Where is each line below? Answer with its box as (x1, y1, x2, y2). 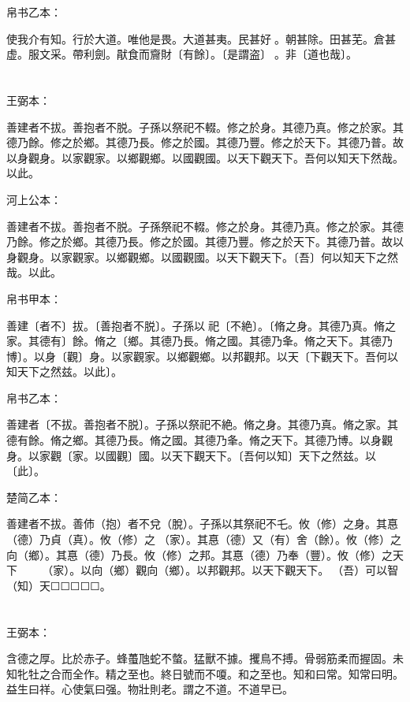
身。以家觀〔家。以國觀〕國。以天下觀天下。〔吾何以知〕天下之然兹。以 (6, 447, 376, 463)
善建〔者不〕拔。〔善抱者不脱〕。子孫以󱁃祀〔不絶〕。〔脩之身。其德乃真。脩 (6, 317, 385, 333)
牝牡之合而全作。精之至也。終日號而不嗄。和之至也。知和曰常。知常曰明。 (17, 665, 404, 682)
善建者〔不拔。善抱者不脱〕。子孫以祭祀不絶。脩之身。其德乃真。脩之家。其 (6, 416, 398, 433)
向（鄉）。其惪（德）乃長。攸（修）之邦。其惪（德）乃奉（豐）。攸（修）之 (6, 546, 393, 563)
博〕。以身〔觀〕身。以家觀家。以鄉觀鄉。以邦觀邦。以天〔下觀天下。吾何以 (6, 347, 398, 364)
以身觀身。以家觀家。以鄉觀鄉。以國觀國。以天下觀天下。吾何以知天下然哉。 (6, 149, 404, 165)
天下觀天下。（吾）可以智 (263, 562, 399, 578)
